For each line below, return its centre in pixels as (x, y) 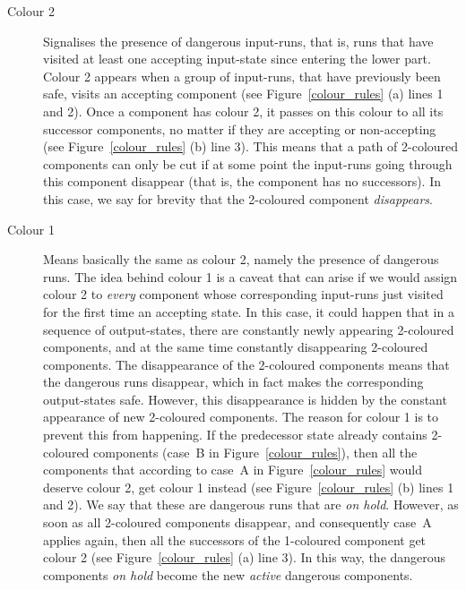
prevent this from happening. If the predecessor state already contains (235, 435)
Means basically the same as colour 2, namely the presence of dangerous (241, 259)
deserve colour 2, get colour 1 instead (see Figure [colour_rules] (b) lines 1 (249, 487)
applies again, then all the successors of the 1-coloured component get (235, 539)
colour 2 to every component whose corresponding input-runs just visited (243, 294)
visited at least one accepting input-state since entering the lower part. (237, 59)
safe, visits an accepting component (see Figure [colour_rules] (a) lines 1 (243, 94)
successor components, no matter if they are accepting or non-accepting (240, 128)
